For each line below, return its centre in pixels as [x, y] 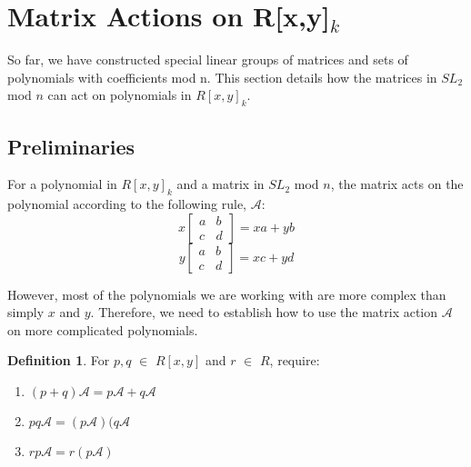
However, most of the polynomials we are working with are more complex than [227, 294]
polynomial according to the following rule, [127, 204]
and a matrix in [220, 184]
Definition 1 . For [59, 360]
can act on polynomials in [120, 95]
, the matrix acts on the [397, 184]
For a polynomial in [62, 184]
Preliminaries [71, 146]
